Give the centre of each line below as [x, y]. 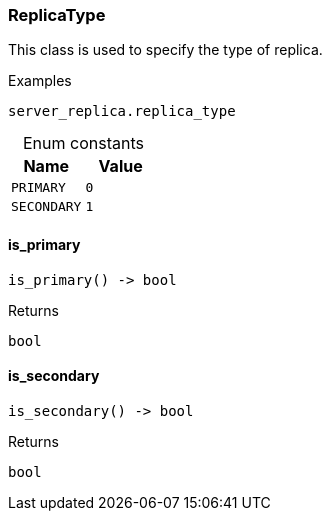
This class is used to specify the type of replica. [165, 50]
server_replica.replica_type [122, 111]
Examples [40, 81]
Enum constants [83, 143]
